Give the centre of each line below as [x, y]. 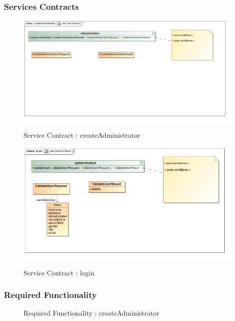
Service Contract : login [59, 273]
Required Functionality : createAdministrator [92, 312]
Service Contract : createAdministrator [82, 135]
